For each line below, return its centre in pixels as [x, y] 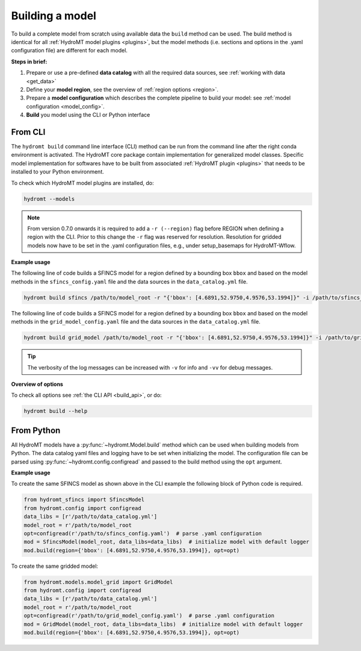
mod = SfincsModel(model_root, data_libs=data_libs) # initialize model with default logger [167, 542]
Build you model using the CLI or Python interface [88, 115]
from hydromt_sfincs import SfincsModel [84, 500]
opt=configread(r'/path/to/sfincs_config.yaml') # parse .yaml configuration [143, 533]
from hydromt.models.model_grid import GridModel [98, 582]
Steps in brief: [29, 61]
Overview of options [37, 384]
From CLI [28, 132]
